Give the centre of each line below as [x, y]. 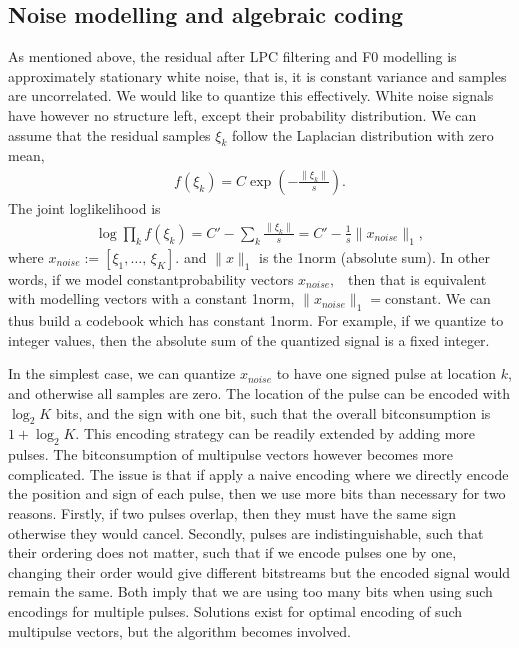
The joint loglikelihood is [84, 208]
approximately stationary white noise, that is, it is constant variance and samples [257, 75]
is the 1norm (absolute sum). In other [374, 256]
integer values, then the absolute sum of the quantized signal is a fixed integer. [249, 339]
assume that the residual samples [109, 134]
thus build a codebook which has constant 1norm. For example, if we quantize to [256, 320]
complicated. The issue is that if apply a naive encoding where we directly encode [258, 473]
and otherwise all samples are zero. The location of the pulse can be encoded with [259, 393]
